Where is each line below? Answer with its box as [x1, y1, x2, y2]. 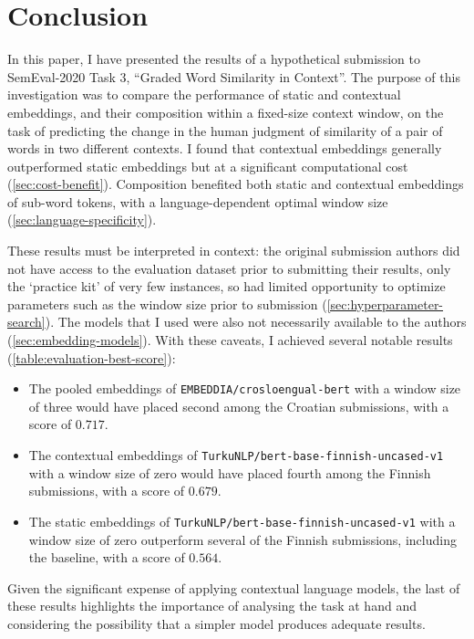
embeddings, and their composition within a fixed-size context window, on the [7, 102, 444, 121]
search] [7, 312, 46, 331]
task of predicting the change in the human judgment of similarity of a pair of [7, 120, 443, 140]
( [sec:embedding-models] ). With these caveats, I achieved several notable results [7, 330, 453, 350]
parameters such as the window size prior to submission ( [7, 294, 327, 313]
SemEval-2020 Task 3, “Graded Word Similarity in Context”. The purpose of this [7, 67, 460, 86]
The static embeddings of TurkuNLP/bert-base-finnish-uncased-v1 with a [28, 511, 456, 530]
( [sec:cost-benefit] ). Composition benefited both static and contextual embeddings [7, 174, 464, 194]
